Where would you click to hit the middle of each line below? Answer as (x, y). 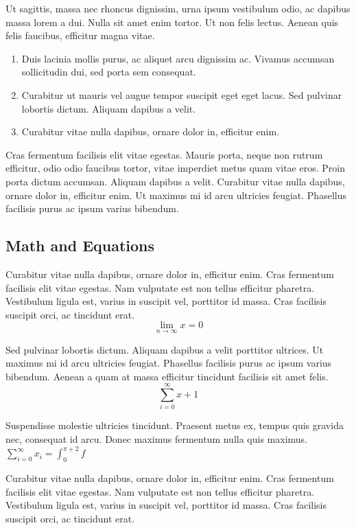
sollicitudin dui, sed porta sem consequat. (109, 72)
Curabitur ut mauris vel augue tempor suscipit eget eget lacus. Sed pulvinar (182, 94)
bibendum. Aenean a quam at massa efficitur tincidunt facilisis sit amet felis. (167, 376)
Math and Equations (80, 245)
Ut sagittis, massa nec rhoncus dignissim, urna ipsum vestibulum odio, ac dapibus (178, 8)
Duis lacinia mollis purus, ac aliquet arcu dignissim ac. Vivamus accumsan (178, 58)
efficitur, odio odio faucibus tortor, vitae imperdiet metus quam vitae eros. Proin (175, 168)
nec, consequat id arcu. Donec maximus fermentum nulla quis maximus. (157, 439)
